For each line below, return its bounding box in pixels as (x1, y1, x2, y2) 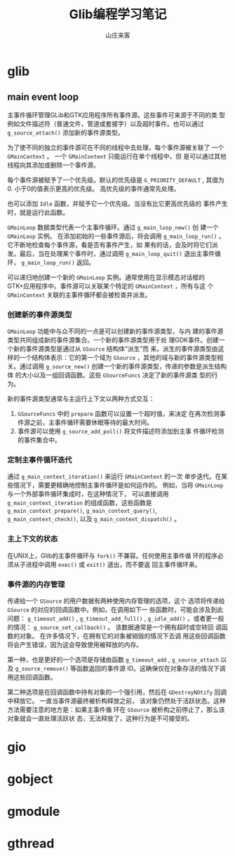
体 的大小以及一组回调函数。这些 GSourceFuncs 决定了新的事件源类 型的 (7, 371, 212, 380)
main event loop (7, 91, 79, 103)
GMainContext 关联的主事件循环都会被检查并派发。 (7, 290, 152, 299)
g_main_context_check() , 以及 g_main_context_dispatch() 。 (7, 515, 181, 523)
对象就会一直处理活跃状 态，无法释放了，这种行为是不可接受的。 (7, 713, 194, 723)
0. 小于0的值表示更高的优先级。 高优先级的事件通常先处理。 (7, 184, 180, 193)
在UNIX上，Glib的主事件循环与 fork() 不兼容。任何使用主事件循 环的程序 (7, 551, 217, 560)
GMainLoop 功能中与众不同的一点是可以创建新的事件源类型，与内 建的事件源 (7, 327, 224, 335)
